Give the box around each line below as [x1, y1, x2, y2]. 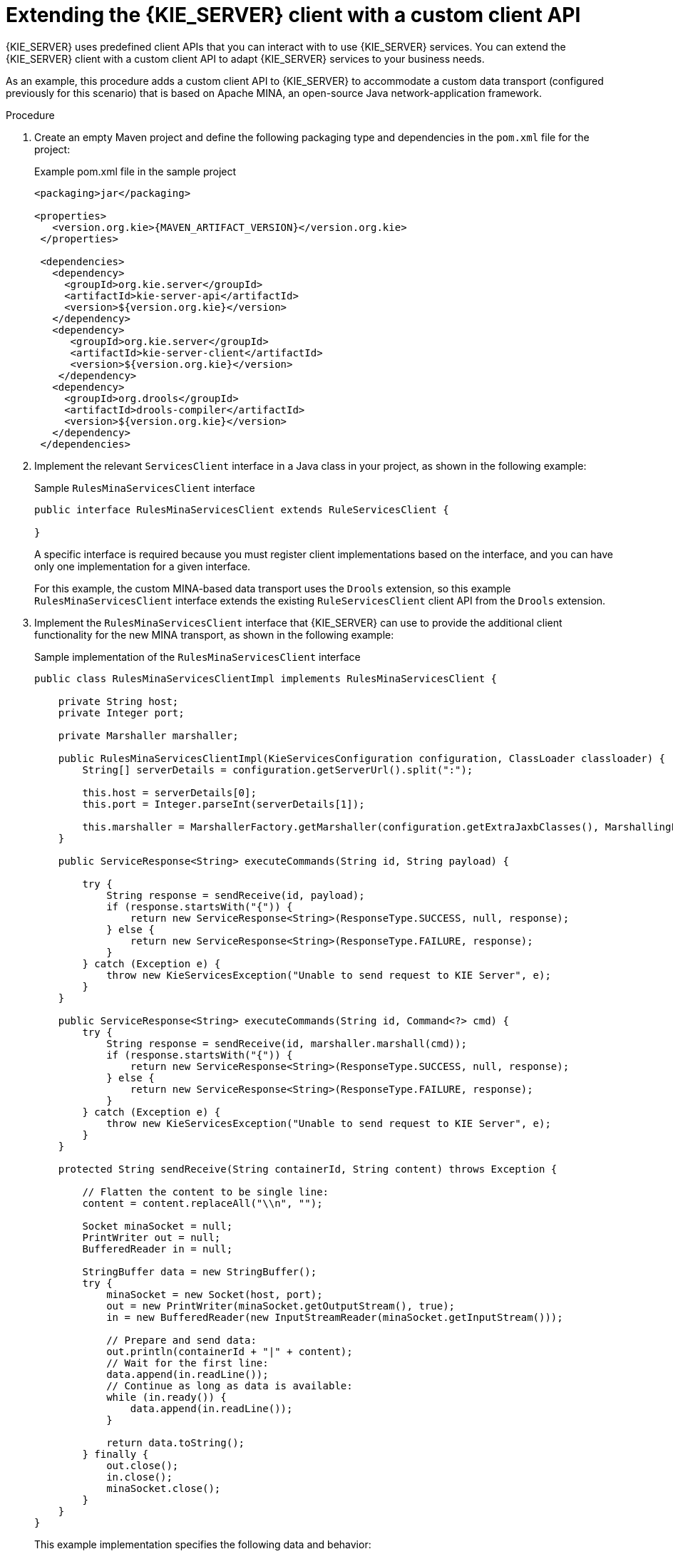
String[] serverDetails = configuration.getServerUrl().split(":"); [82, 763, 473, 776]
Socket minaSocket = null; [82, 1220, 233, 1232]
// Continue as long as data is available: [106, 1379, 353, 1391]
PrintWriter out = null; [82, 1231, 221, 1243]
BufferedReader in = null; [82, 1242, 233, 1255]
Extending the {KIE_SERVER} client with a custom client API [6, 3, 581, 27]
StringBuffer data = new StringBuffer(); [82, 1265, 317, 1277]
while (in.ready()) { [106, 1391, 227, 1403]
